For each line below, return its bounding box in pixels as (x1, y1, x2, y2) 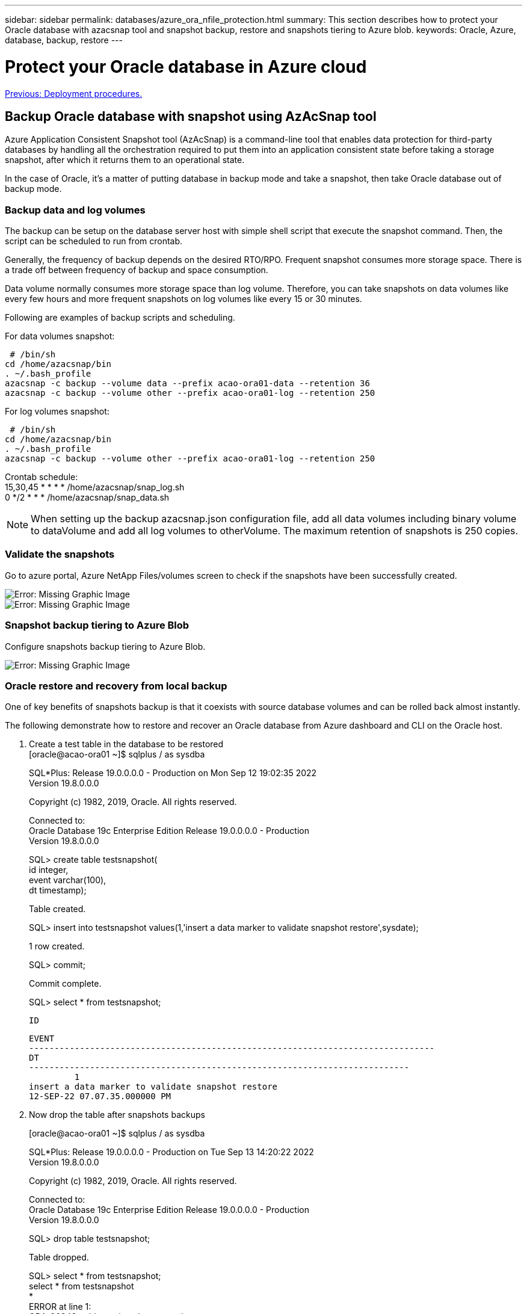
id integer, (29, 865, 69, 875)
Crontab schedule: (5, 472, 78, 483)
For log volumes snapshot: (5, 406, 109, 417)
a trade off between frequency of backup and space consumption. (5, 265, 268, 276)
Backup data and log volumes (5, 203, 146, 216)
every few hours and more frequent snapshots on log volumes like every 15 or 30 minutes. (5, 294, 362, 304)
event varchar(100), (29, 875, 106, 886)
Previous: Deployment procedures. (5, 88, 143, 99)
